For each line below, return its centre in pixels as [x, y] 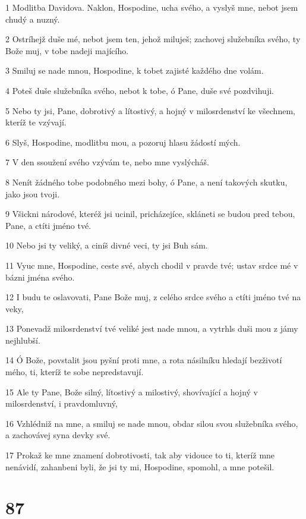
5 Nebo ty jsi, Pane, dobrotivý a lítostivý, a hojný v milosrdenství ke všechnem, [150, 110]
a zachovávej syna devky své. [58, 435]
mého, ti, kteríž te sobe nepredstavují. [75, 372]
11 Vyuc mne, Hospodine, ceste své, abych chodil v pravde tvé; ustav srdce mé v [152, 265]
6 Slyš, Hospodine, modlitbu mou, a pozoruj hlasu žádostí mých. [123, 142]
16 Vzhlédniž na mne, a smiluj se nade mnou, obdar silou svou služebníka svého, [152, 423]
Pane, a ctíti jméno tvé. [48, 225]
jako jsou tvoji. [33, 194]
